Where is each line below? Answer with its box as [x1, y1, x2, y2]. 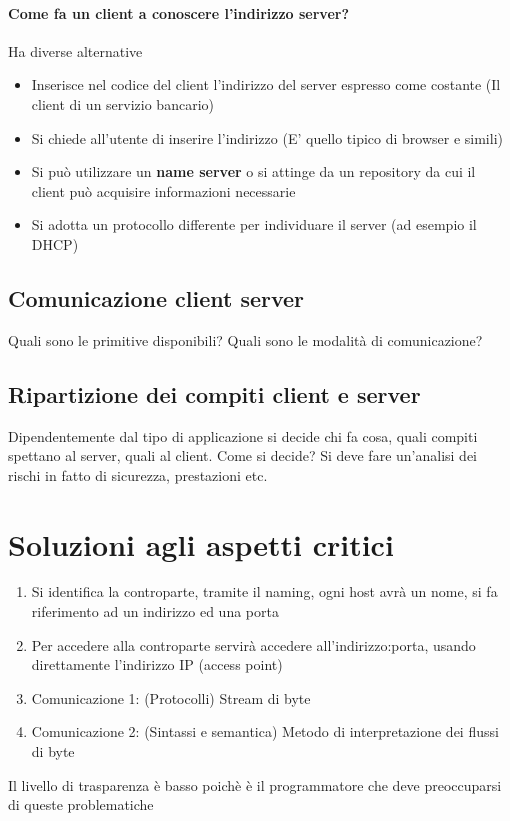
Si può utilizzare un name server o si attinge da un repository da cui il [31, 161, 476, 182]
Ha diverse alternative [8, 40, 143, 61]
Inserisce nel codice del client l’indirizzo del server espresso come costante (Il [31, 74, 501, 95]
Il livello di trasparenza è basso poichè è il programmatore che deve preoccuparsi [8, 774, 502, 795]
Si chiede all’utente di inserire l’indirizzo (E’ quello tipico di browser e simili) [31, 127, 503, 148]
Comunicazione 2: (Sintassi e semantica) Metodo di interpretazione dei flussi [31, 721, 499, 742]
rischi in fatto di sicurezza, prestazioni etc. [8, 464, 268, 485]
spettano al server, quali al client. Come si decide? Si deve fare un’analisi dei [8, 445, 478, 466]
